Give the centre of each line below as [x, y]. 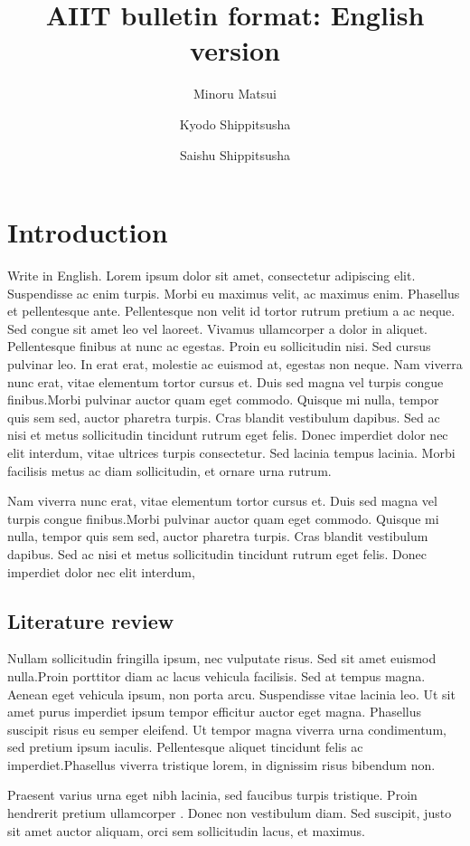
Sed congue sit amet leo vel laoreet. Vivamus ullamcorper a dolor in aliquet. [218, 328]
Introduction [88, 232]
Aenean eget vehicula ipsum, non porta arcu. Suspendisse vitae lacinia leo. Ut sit [231, 694]
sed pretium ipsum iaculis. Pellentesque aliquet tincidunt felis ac [185, 747]
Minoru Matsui [235, 94]
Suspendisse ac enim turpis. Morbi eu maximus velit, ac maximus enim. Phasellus [234, 293]
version [235, 50]
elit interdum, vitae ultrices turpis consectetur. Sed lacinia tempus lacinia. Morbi [231, 452]
